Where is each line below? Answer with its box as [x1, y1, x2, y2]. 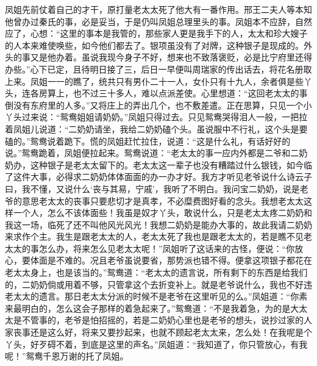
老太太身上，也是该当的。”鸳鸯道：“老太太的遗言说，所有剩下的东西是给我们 [5, 266, 308, 279]
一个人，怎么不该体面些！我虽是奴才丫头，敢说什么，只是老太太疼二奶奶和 [13, 206, 312, 219]
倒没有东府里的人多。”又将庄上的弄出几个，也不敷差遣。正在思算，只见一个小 [5, 98, 312, 111]
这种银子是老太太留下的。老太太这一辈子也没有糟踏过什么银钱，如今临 [30, 158, 312, 171]
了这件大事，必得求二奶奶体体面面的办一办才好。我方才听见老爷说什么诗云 [5, 170, 304, 183]
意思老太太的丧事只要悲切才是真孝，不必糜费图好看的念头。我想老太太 [21, 194, 304, 207]
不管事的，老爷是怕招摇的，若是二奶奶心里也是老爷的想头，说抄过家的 [21, 314, 304, 326]
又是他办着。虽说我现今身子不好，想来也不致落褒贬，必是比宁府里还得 [30, 51, 312, 63]
